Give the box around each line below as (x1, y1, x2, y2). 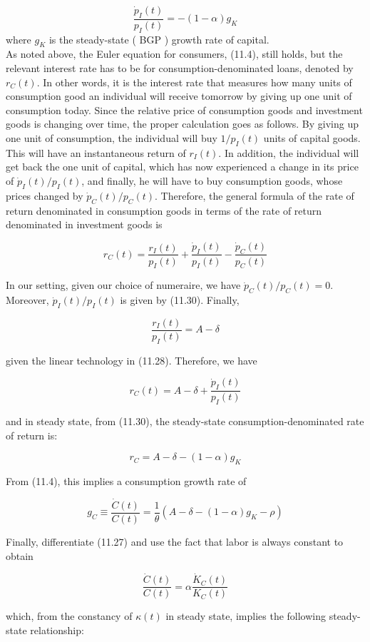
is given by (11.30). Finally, (120, 292, 240, 307)
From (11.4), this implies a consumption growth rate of (6, 474, 247, 489)
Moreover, (6, 292, 49, 307)
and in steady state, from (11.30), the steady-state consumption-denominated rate (6, 414, 364, 429)
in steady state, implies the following (165, 608, 327, 623)
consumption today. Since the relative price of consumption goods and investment (6, 102, 363, 117)
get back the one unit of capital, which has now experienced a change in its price (6, 159, 359, 174)
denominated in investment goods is (6, 217, 163, 232)
